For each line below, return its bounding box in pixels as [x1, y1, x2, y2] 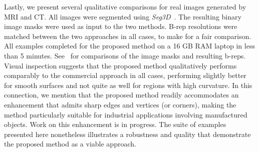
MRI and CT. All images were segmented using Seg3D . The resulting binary [4, 11, 241, 21]
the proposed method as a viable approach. [4, 138, 136, 149]
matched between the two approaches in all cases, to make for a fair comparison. [4, 30, 251, 41]
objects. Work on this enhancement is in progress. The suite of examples [4, 119, 226, 129]
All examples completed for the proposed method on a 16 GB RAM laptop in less [4, 40, 255, 51]
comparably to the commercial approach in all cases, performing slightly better [4, 70, 246, 80]
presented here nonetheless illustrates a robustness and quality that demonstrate [4, 128, 251, 139]
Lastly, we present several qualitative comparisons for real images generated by [4, 1, 246, 11]
